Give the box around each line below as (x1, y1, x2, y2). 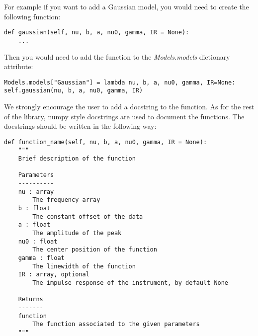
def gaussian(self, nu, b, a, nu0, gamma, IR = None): (4, 29, 189, 36)
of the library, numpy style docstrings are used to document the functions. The (4, 111, 245, 121)
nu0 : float (18, 238, 58, 245)
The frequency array (32, 196, 100, 204)
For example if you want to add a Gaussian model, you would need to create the (4, 1, 249, 11)
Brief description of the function (18, 155, 136, 163)
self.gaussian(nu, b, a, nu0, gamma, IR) (4, 87, 143, 94)
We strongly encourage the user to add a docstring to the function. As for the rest (4, 101, 255, 111)
